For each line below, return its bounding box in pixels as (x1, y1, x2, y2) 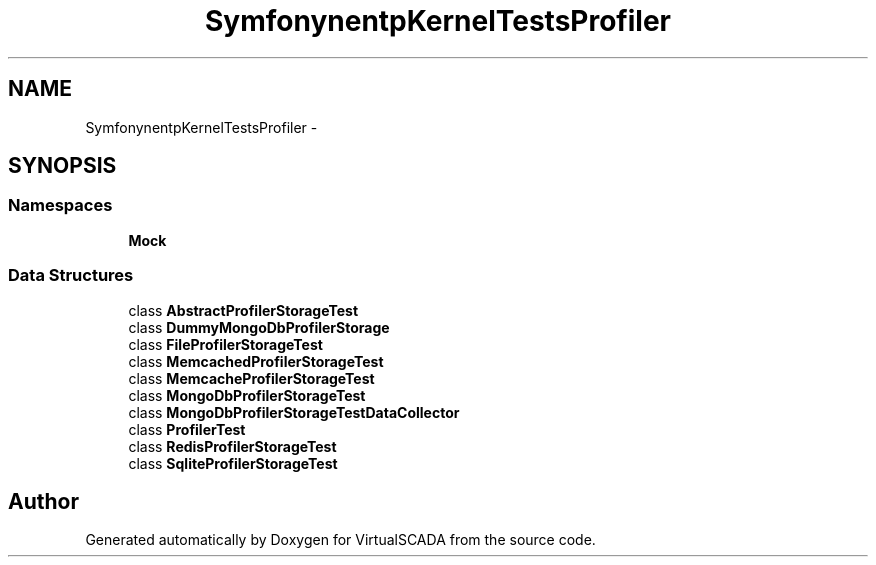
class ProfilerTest (128, 420, 246, 438)
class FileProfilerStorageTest (128, 335, 323, 353)
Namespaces (8, 195, 113, 216)
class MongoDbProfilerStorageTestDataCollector (128, 403, 460, 421)
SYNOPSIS (8, 153, 117, 179)
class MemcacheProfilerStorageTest (128, 369, 375, 387)
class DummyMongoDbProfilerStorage (128, 318, 390, 336)
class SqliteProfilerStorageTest (128, 454, 338, 472)
